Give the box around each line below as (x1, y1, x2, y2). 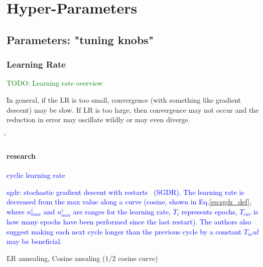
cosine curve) (118, 252, 158, 263)
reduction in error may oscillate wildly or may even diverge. (7, 114, 190, 125)
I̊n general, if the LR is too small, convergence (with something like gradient (7, 94, 241, 105)
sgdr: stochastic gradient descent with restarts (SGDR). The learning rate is (7, 186, 244, 197)
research (7, 150, 36, 161)
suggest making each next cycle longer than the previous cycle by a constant (7, 226, 242, 236)
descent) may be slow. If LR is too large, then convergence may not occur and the (7, 104, 259, 115)
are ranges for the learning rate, (73, 206, 171, 216)
